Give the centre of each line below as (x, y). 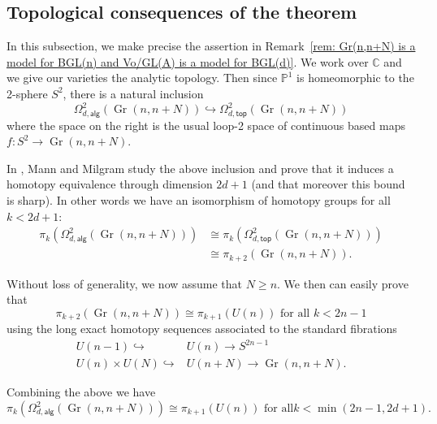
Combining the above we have (81, 392)
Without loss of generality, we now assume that (125, 283)
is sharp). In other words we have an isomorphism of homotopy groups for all (199, 199)
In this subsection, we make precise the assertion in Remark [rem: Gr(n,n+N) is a (211, 46)
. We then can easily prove (343, 283)
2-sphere (27, 93)
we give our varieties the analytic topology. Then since (142, 78)
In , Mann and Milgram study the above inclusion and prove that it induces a (200, 168)
